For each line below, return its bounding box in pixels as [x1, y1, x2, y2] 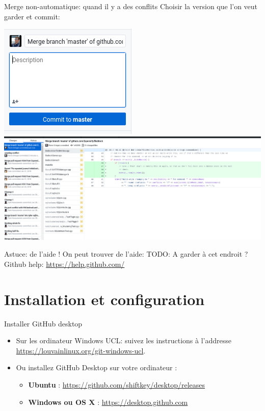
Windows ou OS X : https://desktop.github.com [28, 396, 188, 407]
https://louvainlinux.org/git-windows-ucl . [16, 345, 146, 355]
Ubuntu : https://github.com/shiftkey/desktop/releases [28, 379, 205, 390]
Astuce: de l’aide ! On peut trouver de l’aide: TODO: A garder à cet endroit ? [4, 249, 248, 259]
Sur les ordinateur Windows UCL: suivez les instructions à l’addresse [16, 335, 231, 346]
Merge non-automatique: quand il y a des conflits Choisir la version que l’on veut [4, 1, 258, 11]
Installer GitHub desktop [4, 318, 83, 328]
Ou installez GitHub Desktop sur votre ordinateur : [16, 362, 177, 373]
